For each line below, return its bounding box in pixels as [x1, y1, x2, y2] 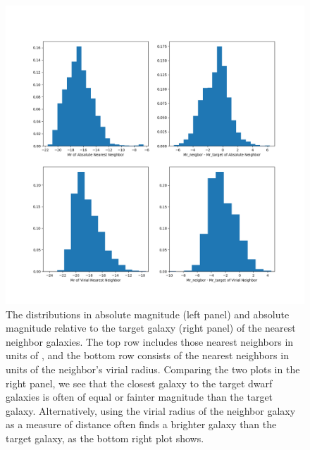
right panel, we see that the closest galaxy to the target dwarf [6, 375, 273, 390]
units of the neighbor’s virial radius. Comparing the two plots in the [6, 361, 300, 376]
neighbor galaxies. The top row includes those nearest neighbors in [6, 334, 294, 349]
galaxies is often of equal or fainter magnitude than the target [6, 389, 273, 404]
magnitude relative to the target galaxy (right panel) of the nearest [6, 320, 296, 335]
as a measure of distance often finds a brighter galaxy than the [6, 417, 277, 432]
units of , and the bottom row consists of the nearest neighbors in [6, 348, 289, 363]
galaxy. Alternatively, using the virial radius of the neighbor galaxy [6, 403, 296, 418]
